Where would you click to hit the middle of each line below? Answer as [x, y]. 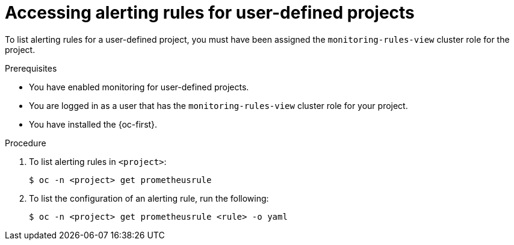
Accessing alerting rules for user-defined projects [210, 13]
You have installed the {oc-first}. [93, 124]
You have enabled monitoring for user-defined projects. [139, 87]
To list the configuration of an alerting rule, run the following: [149, 198]
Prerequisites [31, 68]
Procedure [26, 143]
